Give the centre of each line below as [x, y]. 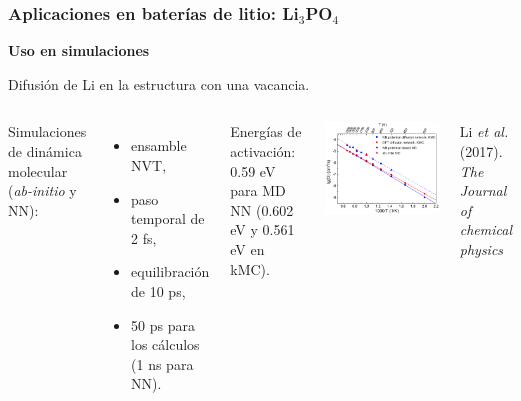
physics [481, 248]
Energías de [266, 131]
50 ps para [163, 324]
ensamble [159, 145]
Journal [483, 190]
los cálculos [165, 344]
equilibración [170, 271]
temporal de [168, 218]
